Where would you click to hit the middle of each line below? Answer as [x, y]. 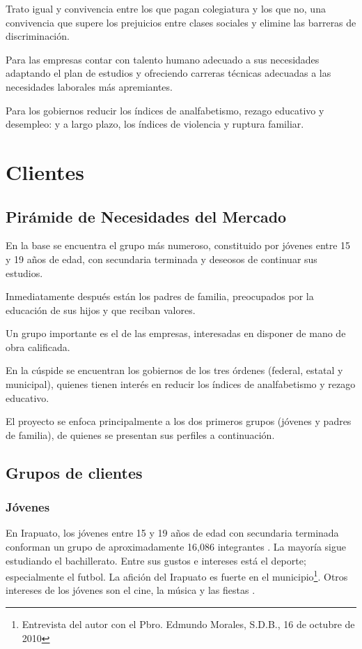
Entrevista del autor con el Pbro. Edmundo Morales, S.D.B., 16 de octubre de [188, 624]
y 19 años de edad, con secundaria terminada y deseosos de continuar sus [162, 259]
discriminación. [38, 36]
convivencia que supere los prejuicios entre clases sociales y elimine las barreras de [181, 22]
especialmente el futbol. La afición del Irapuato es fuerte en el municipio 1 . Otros [177, 575]
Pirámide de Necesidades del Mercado [146, 216]
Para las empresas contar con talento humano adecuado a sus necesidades [163, 59]
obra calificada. [38, 346]
